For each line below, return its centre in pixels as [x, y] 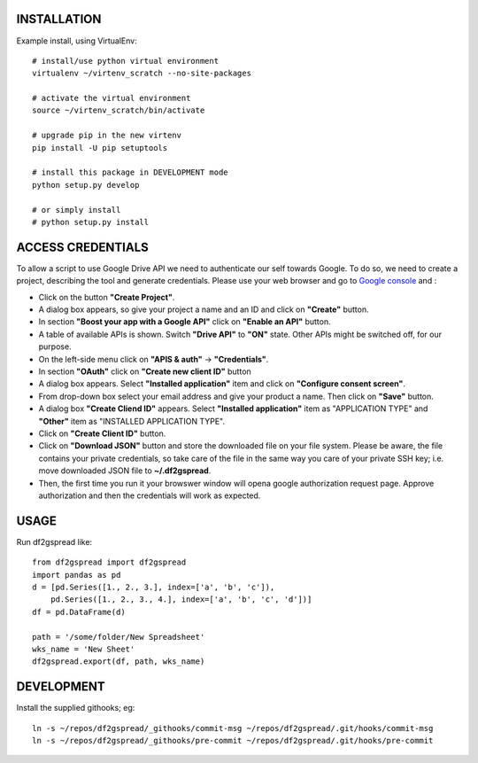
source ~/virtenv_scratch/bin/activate [119, 110]
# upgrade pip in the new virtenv [107, 136]
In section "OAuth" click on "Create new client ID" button [145, 371]
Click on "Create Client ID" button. [102, 433]
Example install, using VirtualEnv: [77, 41]
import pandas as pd [77, 575]
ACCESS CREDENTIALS [83, 247]
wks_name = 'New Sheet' [84, 649]
